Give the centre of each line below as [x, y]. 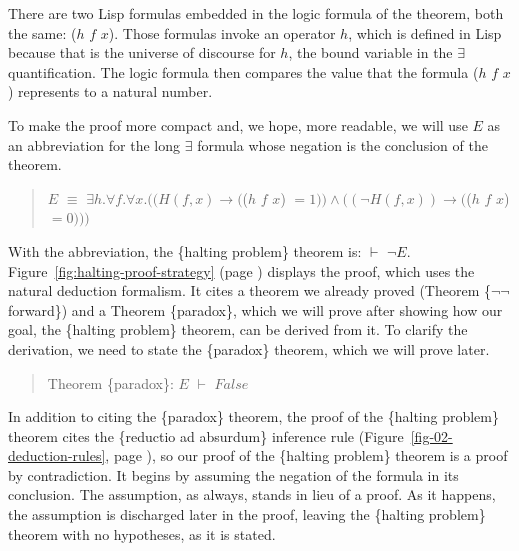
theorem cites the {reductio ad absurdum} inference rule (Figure [206, 435]
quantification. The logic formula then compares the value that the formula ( [243, 71]
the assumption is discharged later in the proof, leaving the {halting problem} [247, 514]
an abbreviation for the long [94, 144]
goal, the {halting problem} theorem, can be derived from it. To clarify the [238, 329]
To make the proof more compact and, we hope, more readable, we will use [238, 124]
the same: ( [42, 32]
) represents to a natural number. [110, 91]
